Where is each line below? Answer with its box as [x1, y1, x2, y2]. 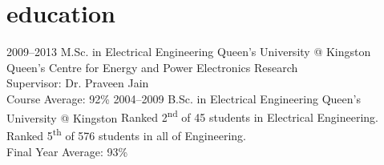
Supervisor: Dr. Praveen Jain [6, 74, 149, 91]
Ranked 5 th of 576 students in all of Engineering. [6, 125, 247, 144]
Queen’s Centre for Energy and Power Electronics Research [6, 58, 298, 75]
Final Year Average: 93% [6, 143, 128, 159]
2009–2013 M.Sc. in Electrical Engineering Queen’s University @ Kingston [6, 43, 371, 60]
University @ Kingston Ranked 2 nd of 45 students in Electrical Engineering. [6, 107, 378, 126]
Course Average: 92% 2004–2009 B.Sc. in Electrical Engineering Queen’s [6, 90, 361, 107]
